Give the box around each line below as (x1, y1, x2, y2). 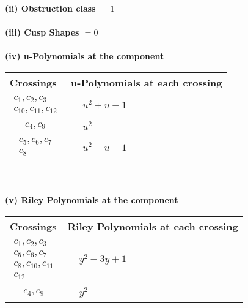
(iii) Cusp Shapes (5, 26, 79, 39)
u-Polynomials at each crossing (71, 75, 222, 89)
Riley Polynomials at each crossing (67, 219, 238, 233)
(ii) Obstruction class (5, 2, 96, 14)
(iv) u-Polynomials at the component (5, 50, 164, 62)
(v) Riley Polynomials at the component (5, 193, 178, 206)
